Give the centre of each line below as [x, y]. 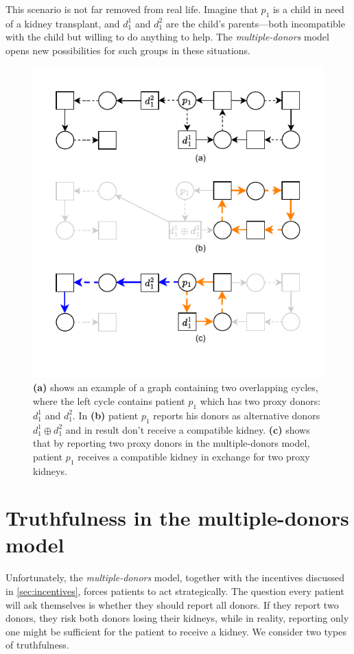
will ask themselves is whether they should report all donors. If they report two [172, 604]
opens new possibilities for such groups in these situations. [128, 50]
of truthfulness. [37, 645]
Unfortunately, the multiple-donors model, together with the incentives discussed [175, 577]
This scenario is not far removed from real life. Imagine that [132, 9]
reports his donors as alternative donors [237, 415]
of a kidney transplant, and [63, 23]
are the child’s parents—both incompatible [255, 23]
